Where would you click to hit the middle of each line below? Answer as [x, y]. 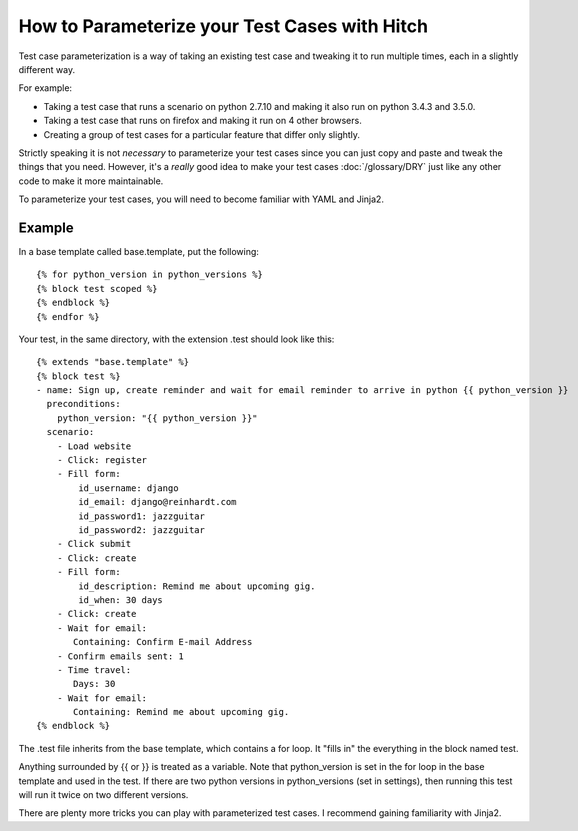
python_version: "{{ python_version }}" [157, 418]
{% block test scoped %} [97, 288]
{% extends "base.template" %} [113, 362]
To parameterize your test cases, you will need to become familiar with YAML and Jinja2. [201, 199]
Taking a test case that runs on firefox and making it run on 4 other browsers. [202, 121]
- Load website [94, 446]
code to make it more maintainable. [91, 181]
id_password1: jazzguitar [141, 516]
